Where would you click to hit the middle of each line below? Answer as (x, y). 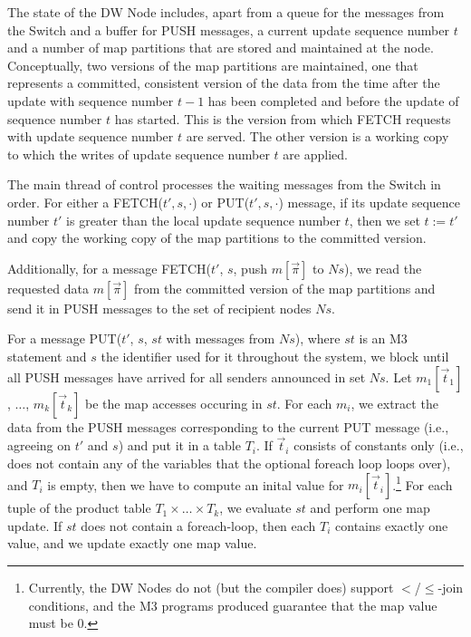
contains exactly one (392, 525)
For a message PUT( (65, 338)
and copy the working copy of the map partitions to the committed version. (217, 238)
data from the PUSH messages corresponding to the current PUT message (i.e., (228, 426)
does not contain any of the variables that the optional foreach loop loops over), (229, 463)
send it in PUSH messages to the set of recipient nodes (159, 308)
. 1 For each (423, 483)
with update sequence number (91, 136)
